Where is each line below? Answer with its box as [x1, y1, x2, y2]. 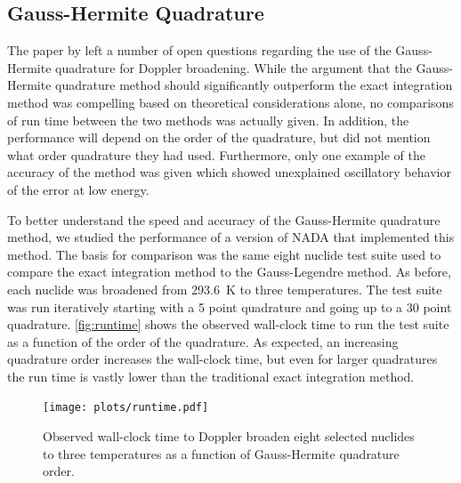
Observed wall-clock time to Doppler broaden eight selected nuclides [43, 427, 415, 446]
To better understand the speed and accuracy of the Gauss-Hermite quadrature [7, 210, 441, 229]
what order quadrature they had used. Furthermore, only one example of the [7, 145, 425, 164]
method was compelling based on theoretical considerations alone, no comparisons [7, 93, 454, 111]
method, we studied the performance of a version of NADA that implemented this [7, 228, 455, 246]
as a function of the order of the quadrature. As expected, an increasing [7, 332, 399, 350]
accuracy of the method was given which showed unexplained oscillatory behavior [7, 163, 451, 181]
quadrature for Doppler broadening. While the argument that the [55, 58, 412, 76]
